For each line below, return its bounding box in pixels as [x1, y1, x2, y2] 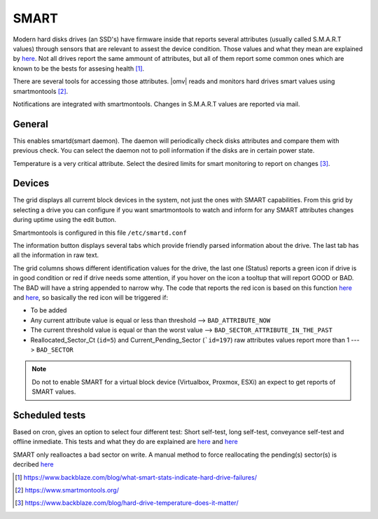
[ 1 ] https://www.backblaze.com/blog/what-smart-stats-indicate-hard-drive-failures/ [15, 473, 257, 481]
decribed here [13, 460, 54, 469]
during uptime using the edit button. [13, 216, 117, 224]
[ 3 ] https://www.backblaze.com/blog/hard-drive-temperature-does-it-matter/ [15, 499, 239, 507]
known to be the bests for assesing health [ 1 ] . [13, 64, 145, 73]
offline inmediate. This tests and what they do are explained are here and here [13, 438, 238, 446]
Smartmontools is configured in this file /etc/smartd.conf [13, 228, 187, 237]
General [13, 118, 49, 130]
